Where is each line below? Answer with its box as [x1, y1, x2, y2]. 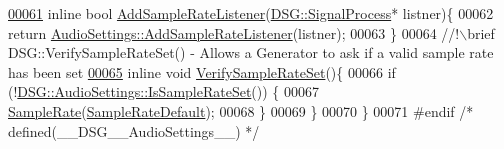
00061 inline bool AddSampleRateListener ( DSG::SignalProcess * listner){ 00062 [8, 3, 494, 23]
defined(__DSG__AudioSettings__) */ [8, 120, 260, 141]
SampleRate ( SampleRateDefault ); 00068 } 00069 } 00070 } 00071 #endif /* [8, 100, 474, 121]
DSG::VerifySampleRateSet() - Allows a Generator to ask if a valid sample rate [8, 42, 494, 63]
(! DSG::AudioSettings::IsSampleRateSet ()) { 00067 [8, 81, 320, 102]
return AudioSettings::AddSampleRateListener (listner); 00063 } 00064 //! [8, 22, 460, 43]
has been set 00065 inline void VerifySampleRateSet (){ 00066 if [8, 61, 396, 82]
